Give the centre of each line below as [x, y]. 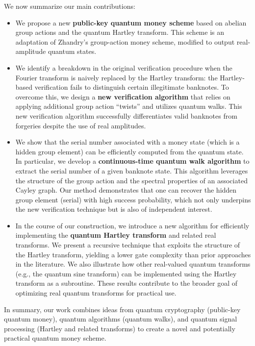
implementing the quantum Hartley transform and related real [116, 235]
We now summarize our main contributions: [70, 6]
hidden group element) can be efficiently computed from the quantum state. [129, 151]
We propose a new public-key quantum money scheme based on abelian [131, 22]
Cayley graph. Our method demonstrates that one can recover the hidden [126, 190]
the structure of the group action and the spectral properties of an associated [131, 180]
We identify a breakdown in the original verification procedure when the [124, 67]
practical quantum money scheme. [55, 338]
